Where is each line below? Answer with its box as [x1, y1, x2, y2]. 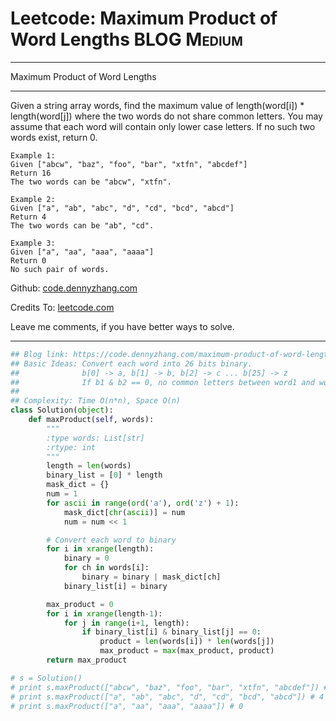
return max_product [46, 655, 128, 666]
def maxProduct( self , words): [28, 415, 155, 425]
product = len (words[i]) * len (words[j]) [99, 637, 275, 647]
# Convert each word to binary [46, 535, 177, 545]
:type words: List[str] [46, 433, 145, 443]
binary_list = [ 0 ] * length [46, 470, 163, 481]
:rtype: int [46, 442, 97, 452]
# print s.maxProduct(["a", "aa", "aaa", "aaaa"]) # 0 [10, 701, 244, 711]
